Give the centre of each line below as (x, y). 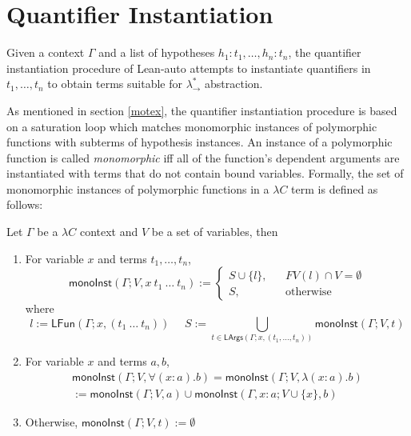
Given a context (46, 52)
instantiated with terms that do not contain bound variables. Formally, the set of (205, 173)
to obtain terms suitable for (115, 84)
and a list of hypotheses (157, 52)
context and (109, 232)
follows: (25, 204)
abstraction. (234, 84)
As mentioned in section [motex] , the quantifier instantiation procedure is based (202, 110)
